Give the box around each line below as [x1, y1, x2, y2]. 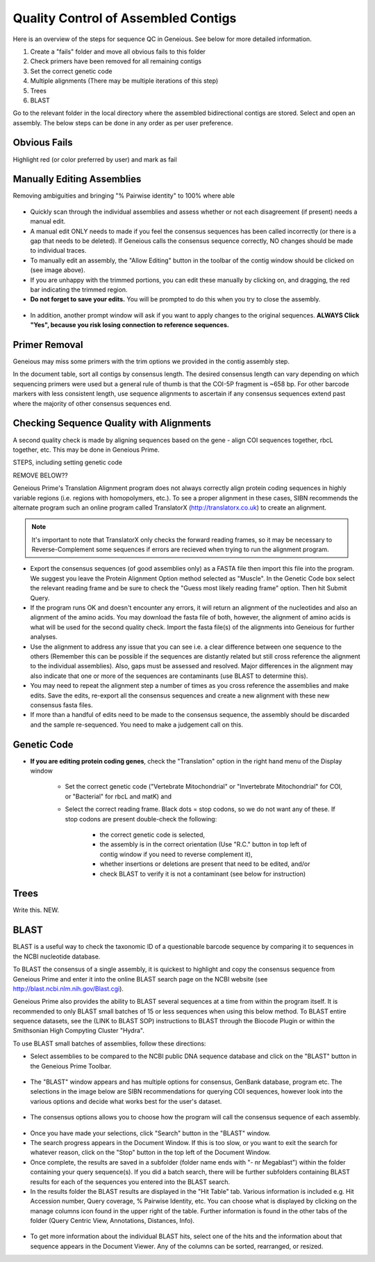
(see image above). [30, 266, 86, 274]
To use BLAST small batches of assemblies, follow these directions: [12, 1039, 206, 1048]
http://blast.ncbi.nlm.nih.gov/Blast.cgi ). [12, 984, 124, 993]
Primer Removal [12, 338, 83, 351]
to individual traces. [30, 246, 87, 255]
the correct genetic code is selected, [99, 830, 205, 839]
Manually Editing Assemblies [12, 173, 142, 185]
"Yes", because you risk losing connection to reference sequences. [30, 321, 229, 329]
